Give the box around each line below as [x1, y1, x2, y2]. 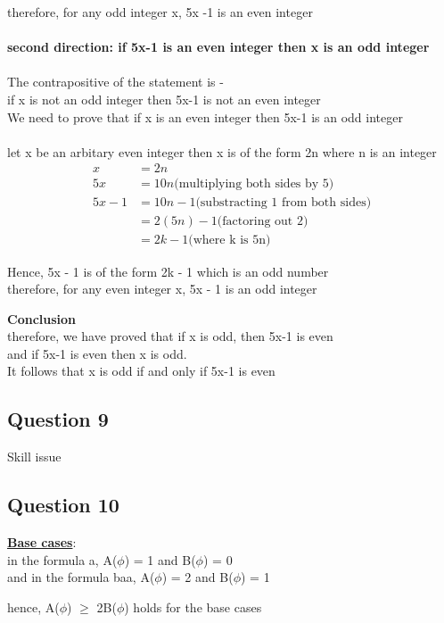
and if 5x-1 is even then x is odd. [7, 344, 187, 362]
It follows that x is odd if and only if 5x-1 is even [7, 361, 275, 380]
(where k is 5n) [188, 234, 271, 247]
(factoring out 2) [217, 215, 308, 228]
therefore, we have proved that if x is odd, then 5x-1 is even [7, 327, 333, 345]
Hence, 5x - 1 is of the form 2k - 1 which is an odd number [7, 262, 329, 280]
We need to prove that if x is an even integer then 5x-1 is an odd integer [7, 107, 403, 126]
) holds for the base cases [124, 597, 262, 616]
